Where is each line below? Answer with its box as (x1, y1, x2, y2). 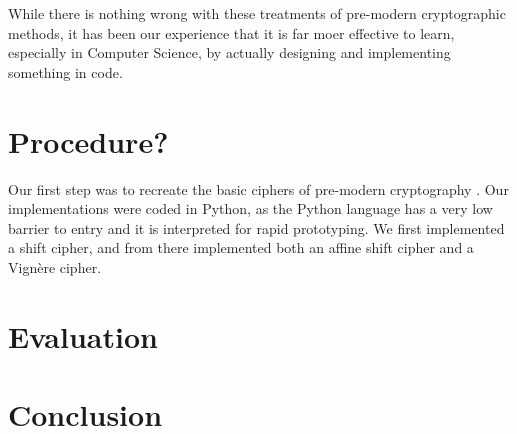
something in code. (8, 61, 123, 82)
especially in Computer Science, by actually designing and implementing (8, 42, 451, 63)
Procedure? (8, 120, 169, 161)
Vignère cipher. (8, 256, 102, 277)
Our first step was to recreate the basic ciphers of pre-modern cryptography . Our (8, 178, 509, 199)
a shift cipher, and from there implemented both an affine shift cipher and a (8, 237, 474, 258)
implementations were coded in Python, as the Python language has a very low (8, 198, 493, 219)
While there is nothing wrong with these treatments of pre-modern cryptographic (8, 3, 506, 23)
